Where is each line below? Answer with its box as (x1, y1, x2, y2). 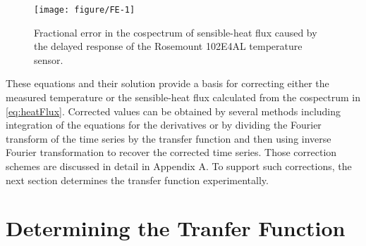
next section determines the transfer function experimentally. (6, 172, 269, 187)
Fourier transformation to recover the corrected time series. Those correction (6, 145, 337, 160)
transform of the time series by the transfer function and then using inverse (6, 131, 331, 145)
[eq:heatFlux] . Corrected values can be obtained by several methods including (6, 103, 341, 118)
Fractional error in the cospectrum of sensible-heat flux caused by (34, 25, 317, 39)
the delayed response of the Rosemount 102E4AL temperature (34, 39, 303, 53)
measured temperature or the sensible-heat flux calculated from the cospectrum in (6, 90, 360, 105)
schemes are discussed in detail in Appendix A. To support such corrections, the (6, 159, 352, 173)
